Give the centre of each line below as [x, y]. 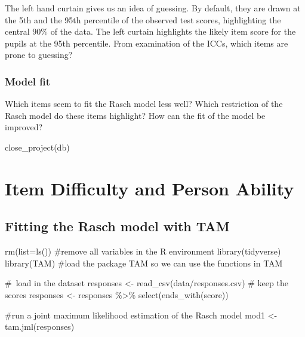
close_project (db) [37, 147]
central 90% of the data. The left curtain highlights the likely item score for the [150, 31]
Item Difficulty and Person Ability [150, 188]
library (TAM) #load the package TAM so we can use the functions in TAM [144, 263]
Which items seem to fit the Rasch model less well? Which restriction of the [144, 104]
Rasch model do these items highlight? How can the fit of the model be [135, 115]
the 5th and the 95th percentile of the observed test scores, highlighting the [143, 19]
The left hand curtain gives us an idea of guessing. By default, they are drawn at [153, 8]
